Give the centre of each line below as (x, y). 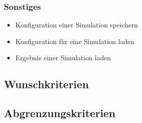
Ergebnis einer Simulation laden (63, 58)
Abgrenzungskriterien (60, 113)
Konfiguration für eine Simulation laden (75, 41)
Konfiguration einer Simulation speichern (77, 25)
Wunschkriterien (46, 84)
